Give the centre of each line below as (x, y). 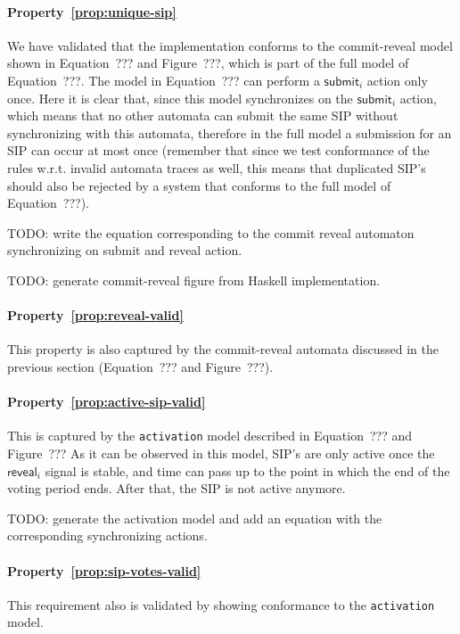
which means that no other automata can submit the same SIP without (203, 115)
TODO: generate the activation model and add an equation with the (195, 518)
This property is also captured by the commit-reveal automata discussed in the (223, 349)
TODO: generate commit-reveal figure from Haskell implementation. (194, 280)
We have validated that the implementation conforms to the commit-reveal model (230, 45)
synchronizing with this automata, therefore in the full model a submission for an (230, 132)
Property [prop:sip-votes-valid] (104, 570)
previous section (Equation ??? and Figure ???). (140, 366)
